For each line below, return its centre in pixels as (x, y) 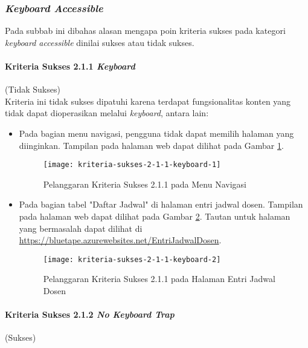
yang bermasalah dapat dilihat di (81, 228)
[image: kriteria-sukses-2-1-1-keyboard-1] (132, 165)
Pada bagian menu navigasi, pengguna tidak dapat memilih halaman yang (156, 133)
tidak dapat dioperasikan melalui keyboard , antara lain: (107, 113)
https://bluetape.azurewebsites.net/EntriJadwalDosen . (120, 240)
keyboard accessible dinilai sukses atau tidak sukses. (100, 42)
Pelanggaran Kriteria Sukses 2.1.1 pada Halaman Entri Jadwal (159, 279)
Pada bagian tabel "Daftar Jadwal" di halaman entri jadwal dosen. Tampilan (161, 204)
